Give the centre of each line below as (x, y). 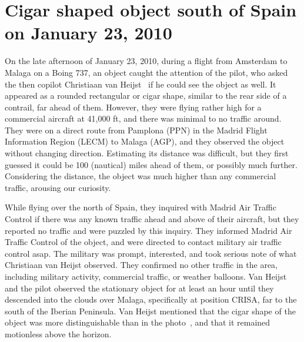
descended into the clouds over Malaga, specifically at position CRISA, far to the (151, 299)
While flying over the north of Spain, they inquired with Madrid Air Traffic (141, 207)
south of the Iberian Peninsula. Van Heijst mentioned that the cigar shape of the (150, 311)
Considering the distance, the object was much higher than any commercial (141, 176)
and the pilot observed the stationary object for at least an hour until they (139, 288)
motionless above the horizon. (58, 333)
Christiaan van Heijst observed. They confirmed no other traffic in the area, (141, 265)
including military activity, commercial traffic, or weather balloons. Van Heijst (146, 276)
